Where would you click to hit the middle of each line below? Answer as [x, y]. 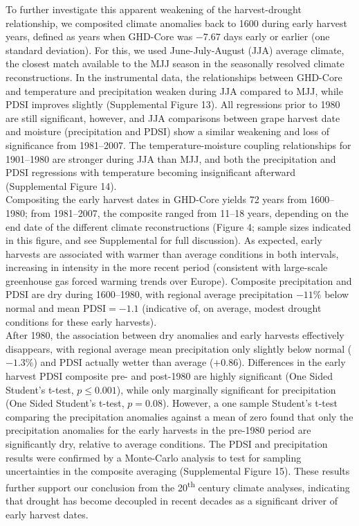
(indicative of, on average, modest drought [232, 308]
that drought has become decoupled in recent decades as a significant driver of [172, 501]
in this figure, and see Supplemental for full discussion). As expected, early [164, 240]
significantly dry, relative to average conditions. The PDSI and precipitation [167, 444]
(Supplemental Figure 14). [61, 185]
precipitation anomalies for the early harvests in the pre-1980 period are [158, 430]
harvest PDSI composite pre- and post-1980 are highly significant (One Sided [169, 376]
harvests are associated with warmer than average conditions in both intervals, [172, 253]
